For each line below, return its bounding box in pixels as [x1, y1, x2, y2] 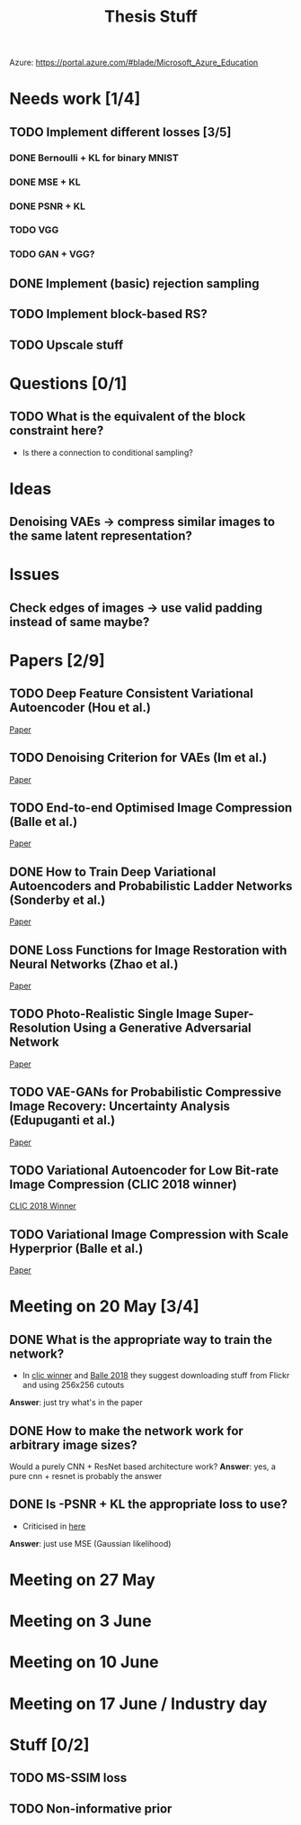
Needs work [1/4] [9, 88, 141, 109]
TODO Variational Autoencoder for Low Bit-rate [9, 1162, 279, 1177]
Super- [214, 1006, 254, 1021]
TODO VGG [9, 223, 59, 236]
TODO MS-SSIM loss [9, 1770, 128, 1785]
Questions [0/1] [9, 373, 128, 394]
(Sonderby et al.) [9, 892, 106, 907]
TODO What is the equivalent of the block [9, 409, 246, 424]
